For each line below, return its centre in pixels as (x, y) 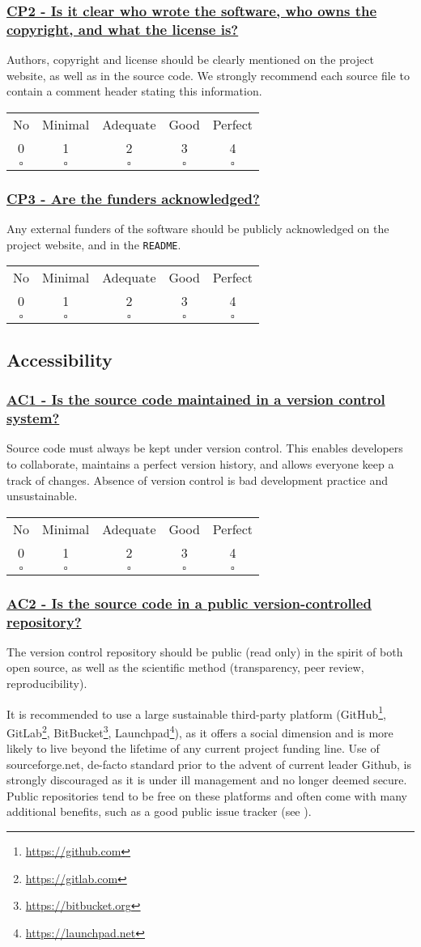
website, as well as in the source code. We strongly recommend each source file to (208, 75)
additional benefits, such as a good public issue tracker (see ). (159, 811)
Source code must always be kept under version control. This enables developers (205, 448)
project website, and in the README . (94, 244)
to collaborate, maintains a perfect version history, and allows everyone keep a (200, 463)
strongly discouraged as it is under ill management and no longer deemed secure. (207, 780)
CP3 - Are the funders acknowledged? (133, 198)
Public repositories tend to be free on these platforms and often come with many (207, 795)
